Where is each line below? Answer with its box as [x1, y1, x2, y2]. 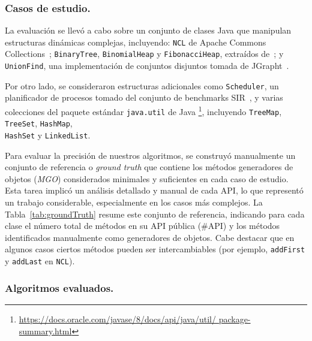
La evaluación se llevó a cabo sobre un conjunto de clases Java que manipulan [5, 24, 292, 37]
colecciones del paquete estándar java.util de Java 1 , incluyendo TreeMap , [5, 104, 282, 117]
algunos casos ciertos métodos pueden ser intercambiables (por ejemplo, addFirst [5, 243, 305, 255]
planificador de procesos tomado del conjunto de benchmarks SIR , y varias [5, 91, 283, 104]
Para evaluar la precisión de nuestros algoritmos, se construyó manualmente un [5, 149, 296, 161]
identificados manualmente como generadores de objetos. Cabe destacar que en [5, 231, 295, 243]
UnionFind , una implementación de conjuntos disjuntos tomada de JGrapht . [5, 59, 289, 72]
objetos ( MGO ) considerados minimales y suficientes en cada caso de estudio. [5, 172, 289, 185]
